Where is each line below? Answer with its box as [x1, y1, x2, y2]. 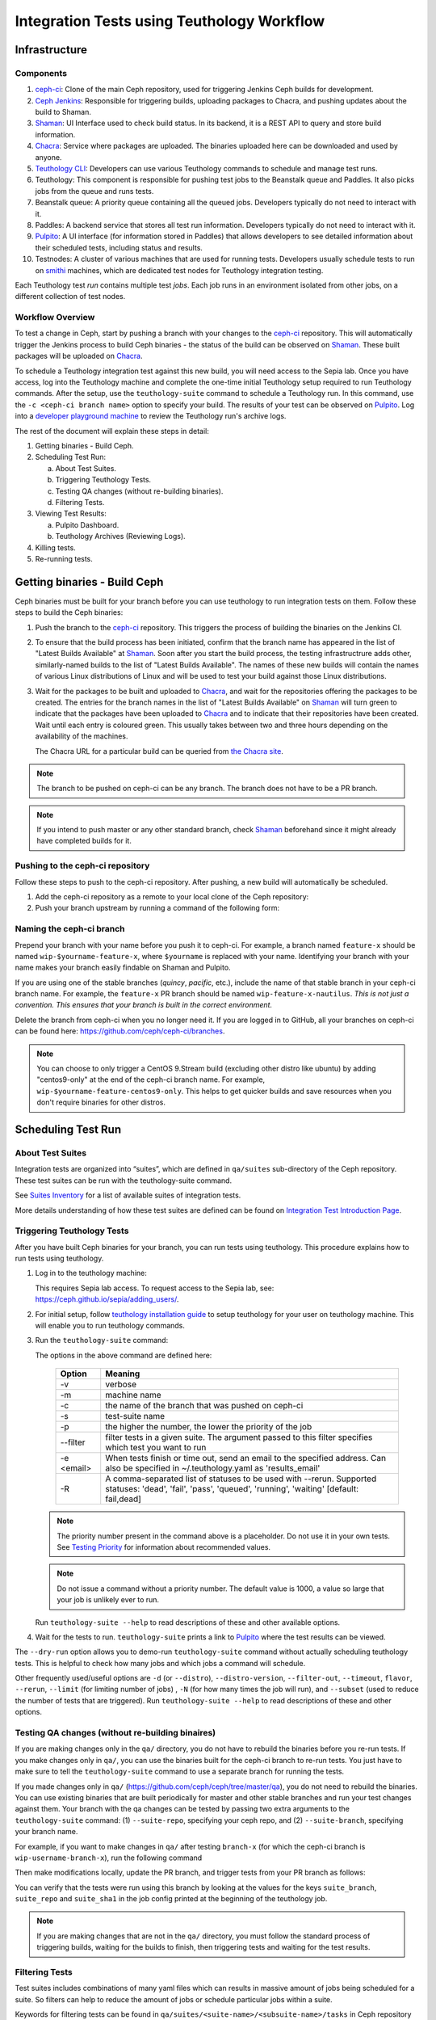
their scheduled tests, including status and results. [35, 242, 203, 252]
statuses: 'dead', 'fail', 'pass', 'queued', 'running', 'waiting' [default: [105, 1483, 359, 1495]
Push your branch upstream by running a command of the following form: [35, 903, 280, 913]
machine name [105, 1390, 161, 1401]
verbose [105, 1378, 137, 1390]
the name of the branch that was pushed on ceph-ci [105, 1400, 304, 1412]
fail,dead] [105, 1493, 141, 1504]
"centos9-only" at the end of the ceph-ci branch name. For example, [36, 1075, 266, 1084]
